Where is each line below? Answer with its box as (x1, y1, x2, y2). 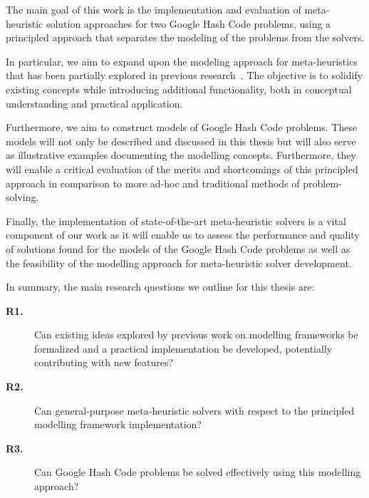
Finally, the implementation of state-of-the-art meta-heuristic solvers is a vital (6, 213, 346, 228)
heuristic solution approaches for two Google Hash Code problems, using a (6, 16, 331, 31)
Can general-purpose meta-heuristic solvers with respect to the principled (34, 403, 355, 417)
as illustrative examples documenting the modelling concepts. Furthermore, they (6, 147, 356, 162)
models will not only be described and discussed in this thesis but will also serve (6, 133, 356, 148)
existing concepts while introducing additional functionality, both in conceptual (6, 81, 352, 96)
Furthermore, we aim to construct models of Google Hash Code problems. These (6, 120, 358, 135)
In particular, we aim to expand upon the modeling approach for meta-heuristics (6, 53, 358, 68)
